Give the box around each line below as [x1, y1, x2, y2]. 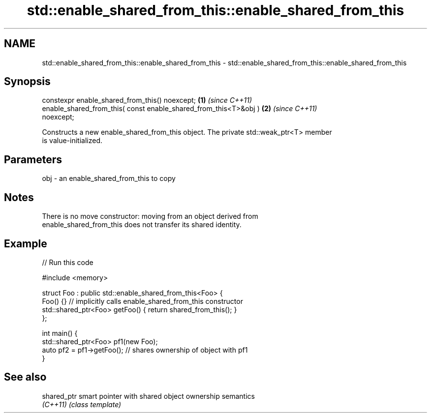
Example [4, 237, 47, 250]
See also [4, 371, 47, 384]
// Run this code [42, 258, 93, 267]
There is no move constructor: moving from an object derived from [42, 212, 258, 221]
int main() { [42, 328, 78, 337]
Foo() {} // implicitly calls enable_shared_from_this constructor [42, 297, 243, 305]
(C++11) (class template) [42, 400, 122, 409]
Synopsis [4, 75, 51, 88]
